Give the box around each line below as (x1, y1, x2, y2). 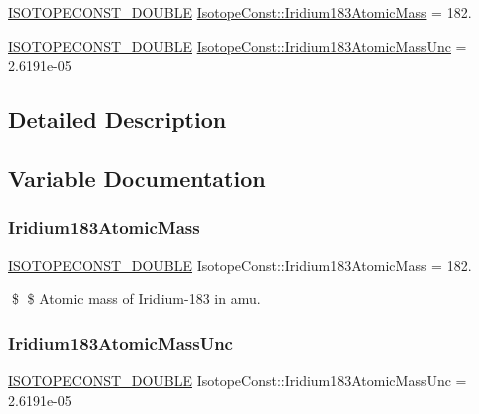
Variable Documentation (8, 162, 266, 193)
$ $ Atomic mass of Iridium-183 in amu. (11, 288, 261, 309)
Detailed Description (8, 104, 227, 135)
